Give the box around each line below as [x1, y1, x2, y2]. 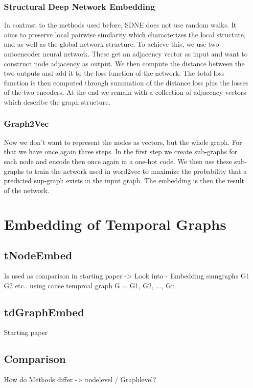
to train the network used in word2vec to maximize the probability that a [26, 166, 247, 176]
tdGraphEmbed [4, 304, 85, 319]
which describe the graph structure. [4, 96, 111, 107]
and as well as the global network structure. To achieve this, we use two [4, 39, 219, 49]
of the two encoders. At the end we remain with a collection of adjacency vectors [4, 87, 246, 97]
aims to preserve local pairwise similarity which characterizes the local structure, [4, 29, 246, 39]
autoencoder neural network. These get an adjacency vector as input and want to [4, 49, 248, 58]
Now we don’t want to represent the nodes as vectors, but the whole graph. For [4, 137, 242, 147]
